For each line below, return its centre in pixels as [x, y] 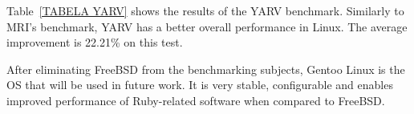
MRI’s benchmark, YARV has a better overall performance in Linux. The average [207, 26]
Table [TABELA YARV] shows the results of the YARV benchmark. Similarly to [205, 10]
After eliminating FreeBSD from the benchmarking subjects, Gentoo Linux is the [206, 69]
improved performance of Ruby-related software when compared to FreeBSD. [196, 100]
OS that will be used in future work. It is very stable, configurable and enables [200, 85]
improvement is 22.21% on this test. [95, 42]
